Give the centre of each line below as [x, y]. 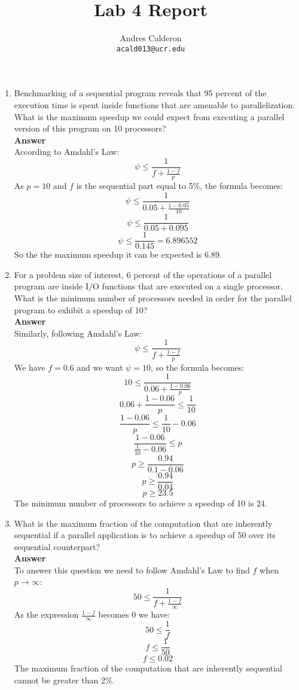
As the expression [46, 614]
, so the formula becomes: [198, 367]
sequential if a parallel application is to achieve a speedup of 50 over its [145, 535]
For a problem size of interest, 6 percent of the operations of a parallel [143, 274]
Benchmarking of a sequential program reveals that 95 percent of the [140, 93]
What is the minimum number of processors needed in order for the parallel [153, 297]
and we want [100, 367]
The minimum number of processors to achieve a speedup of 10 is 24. [141, 503]
